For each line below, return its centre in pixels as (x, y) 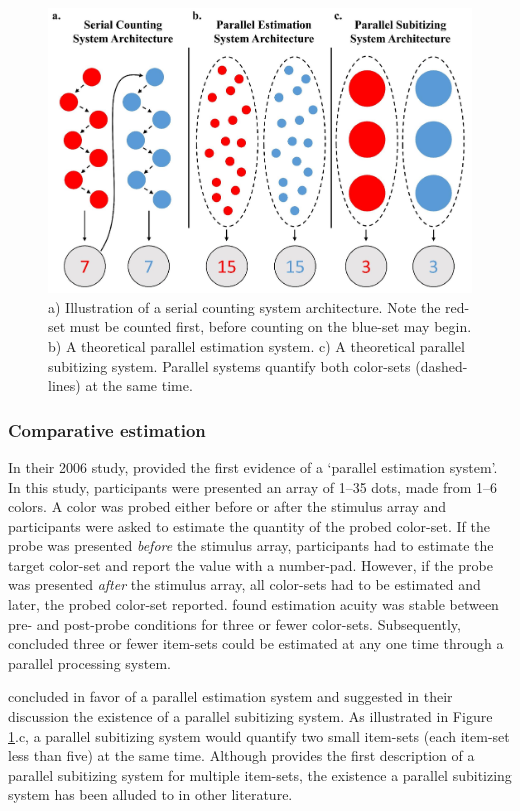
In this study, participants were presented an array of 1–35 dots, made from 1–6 (253, 486)
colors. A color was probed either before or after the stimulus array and (227, 506)
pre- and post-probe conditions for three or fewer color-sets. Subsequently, (234, 623)
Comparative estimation (107, 429)
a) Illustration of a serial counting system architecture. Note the (244, 306)
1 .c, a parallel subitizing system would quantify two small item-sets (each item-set (259, 735)
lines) (64, 385)
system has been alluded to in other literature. (150, 794)
